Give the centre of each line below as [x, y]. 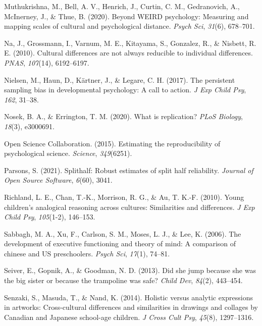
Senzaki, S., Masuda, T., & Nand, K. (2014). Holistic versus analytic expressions [128, 297]
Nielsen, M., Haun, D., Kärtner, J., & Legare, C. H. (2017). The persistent [120, 79]
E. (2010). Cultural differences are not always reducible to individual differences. [128, 53]
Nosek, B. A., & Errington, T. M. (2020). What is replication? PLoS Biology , [123, 116]
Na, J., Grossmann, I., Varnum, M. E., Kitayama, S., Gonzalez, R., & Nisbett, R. [130, 43]
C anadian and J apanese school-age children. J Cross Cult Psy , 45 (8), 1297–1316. [129, 317]
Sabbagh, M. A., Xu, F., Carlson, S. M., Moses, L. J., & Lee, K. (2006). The [123, 233]
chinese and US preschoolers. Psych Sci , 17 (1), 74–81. [87, 253]
